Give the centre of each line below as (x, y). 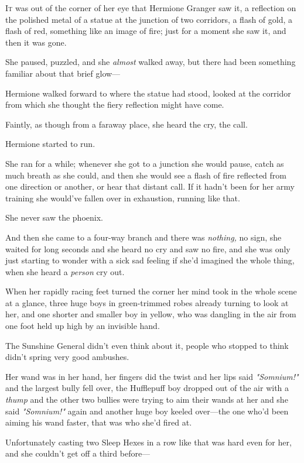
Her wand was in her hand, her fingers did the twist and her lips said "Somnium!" (152, 376)
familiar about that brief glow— (63, 73)
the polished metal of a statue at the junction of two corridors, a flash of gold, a (149, 19)
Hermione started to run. (50, 144)
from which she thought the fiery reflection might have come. (115, 104)
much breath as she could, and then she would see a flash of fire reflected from (146, 175)
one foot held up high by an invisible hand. (83, 326)
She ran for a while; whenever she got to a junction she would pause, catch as (145, 163)
